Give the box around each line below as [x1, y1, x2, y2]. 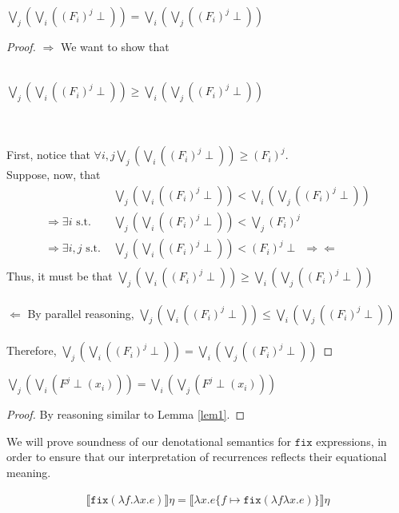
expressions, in [316, 432, 387, 449]
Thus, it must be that [6, 268, 113, 284]
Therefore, [6, 342, 57, 359]
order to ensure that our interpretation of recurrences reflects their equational [6, 448, 387, 465]
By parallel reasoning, [27, 304, 134, 321]
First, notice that [6, 146, 90, 163]
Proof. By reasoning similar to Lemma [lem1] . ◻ [6, 406, 245, 423]
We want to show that [60, 38, 170, 54]
